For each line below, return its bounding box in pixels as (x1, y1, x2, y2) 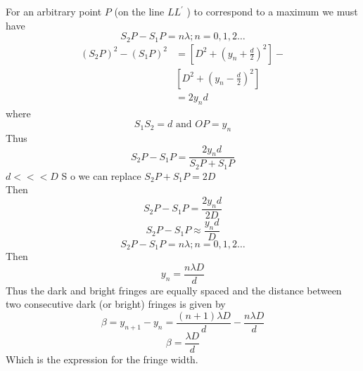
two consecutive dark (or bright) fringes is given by (6, 297, 226, 311)
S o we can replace (61, 168, 141, 183)
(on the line (114, 4, 165, 18)
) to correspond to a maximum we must (186, 4, 358, 18)
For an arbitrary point (6, 4, 102, 18)
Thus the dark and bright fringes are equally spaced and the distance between (6, 282, 342, 297)
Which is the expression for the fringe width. (6, 352, 198, 367)
